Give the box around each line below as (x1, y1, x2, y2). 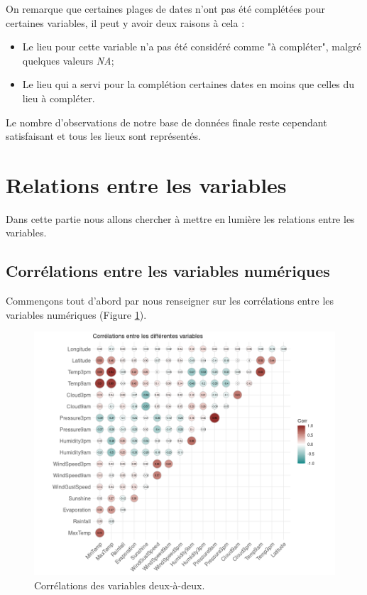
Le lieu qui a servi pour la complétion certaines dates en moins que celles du (22, 77, 355, 92)
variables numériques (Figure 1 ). (6, 307, 147, 322)
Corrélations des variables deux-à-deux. (34, 577, 205, 592)
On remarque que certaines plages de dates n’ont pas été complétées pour (6, 1, 326, 16)
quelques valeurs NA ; (22, 53, 114, 67)
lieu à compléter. (22, 90, 95, 105)
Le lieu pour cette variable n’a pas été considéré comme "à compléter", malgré (22, 39, 361, 54)
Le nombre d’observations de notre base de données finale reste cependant (6, 114, 327, 129)
